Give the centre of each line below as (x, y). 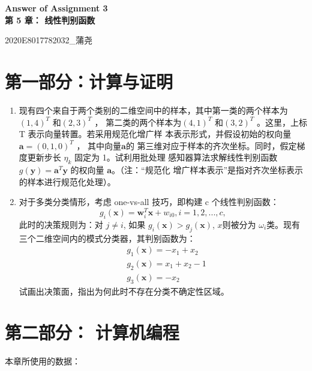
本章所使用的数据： (43, 361)
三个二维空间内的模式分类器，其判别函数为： (107, 238)
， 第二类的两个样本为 (138, 122)
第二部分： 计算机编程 (92, 332)
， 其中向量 (99, 145)
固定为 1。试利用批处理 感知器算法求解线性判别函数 (176, 157)
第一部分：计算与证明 (89, 81)
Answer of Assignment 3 (56, 8)
